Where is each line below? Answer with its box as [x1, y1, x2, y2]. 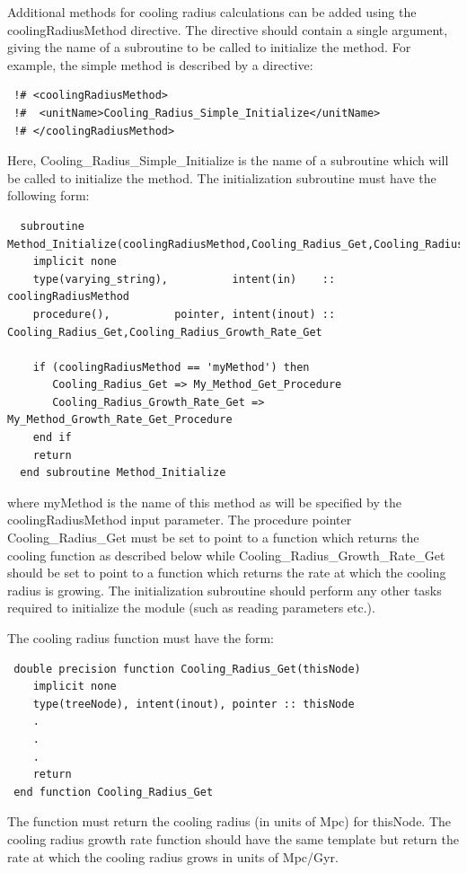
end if [32, 431, 72, 445]
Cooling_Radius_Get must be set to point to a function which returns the [7, 528, 419, 547]
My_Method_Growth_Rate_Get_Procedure [7, 413, 233, 427]
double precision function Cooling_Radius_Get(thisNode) [13, 662, 361, 675]
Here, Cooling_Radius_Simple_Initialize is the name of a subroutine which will [7, 151, 449, 170]
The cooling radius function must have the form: [7, 629, 274, 647]
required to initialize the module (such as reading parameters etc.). [7, 598, 375, 617]
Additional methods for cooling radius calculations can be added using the [7, 3, 417, 21]
